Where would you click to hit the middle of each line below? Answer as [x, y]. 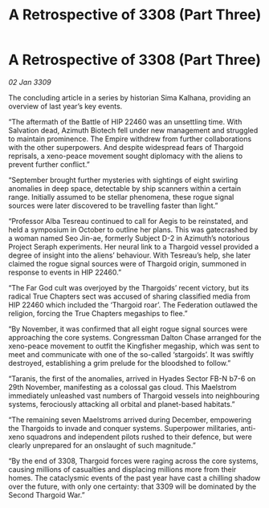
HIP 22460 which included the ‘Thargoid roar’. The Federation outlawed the [133, 305]
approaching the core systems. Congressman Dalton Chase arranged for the [135, 337]
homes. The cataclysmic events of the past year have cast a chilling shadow [134, 478]
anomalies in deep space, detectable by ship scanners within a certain [125, 188]
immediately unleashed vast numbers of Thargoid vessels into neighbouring [134, 396]
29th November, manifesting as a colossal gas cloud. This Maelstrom [122, 387]
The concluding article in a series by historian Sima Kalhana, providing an [130, 97]
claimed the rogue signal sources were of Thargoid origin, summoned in [128, 263]
